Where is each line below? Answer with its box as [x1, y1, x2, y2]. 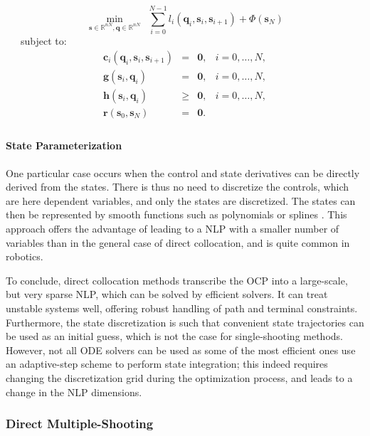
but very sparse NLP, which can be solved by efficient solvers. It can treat [6, 287, 328, 302]
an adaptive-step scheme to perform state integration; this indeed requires [6, 356, 328, 371]
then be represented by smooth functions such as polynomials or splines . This [6, 207, 347, 222]
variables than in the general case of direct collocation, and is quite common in [6, 235, 350, 250]
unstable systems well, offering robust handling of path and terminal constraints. [6, 301, 358, 316]
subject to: [20, 33, 67, 48]
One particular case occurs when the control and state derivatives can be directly [6, 165, 360, 180]
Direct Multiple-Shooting [6, 415, 154, 432]
